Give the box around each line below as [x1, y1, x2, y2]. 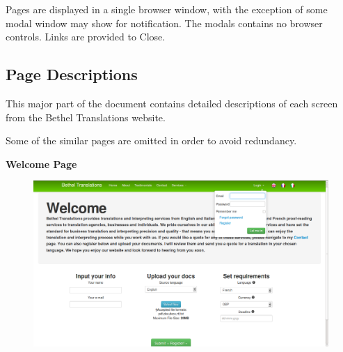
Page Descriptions [6, 63, 138, 85]
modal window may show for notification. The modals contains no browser [6, 15, 323, 30]
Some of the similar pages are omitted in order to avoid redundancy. [6, 133, 297, 148]
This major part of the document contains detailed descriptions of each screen [6, 95, 338, 110]
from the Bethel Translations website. [6, 109, 166, 124]
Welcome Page [6, 156, 77, 171]
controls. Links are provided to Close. [6, 29, 166, 44]
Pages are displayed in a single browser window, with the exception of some [6, 2, 328, 16]
